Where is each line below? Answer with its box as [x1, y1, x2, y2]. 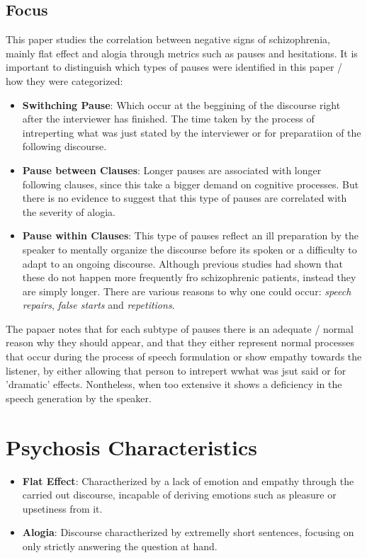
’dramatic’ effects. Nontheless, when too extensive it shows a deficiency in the [6, 377, 342, 392]
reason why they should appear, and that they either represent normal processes [6, 335, 354, 350]
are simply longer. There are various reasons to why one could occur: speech [22, 283, 351, 298]
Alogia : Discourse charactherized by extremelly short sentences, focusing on [22, 525, 354, 540]
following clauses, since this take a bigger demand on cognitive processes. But [22, 176, 359, 191]
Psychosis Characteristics [6, 432, 257, 461]
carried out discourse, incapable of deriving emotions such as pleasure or [22, 487, 337, 502]
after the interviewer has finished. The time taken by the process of [22, 111, 315, 126]
